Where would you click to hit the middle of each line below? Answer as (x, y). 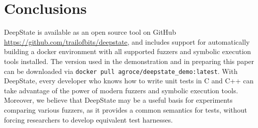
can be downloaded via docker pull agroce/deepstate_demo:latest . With (121, 71)
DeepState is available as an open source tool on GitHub (90, 32)
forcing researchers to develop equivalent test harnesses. (89, 119)
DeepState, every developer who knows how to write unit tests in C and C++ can (129, 81)
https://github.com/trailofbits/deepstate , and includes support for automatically (127, 41)
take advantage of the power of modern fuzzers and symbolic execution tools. (121, 90)
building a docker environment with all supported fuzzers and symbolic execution (128, 51)
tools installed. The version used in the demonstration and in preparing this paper (129, 61)
